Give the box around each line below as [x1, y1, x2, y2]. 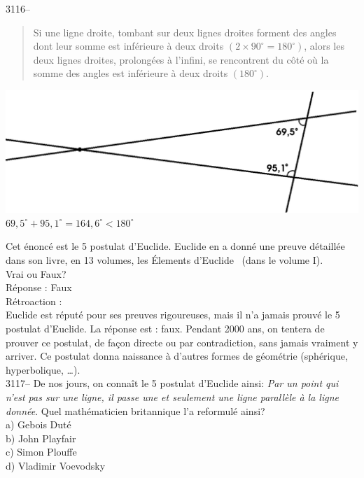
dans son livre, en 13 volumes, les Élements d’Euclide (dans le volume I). [6, 252, 323, 267]
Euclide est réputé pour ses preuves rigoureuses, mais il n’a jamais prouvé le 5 [6, 307, 340, 322]
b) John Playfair [6, 430, 76, 445]
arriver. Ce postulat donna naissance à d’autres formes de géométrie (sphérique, [6, 349, 348, 363]
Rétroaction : [6, 293, 62, 308]
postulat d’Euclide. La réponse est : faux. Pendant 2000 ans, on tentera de [6, 321, 325, 335]
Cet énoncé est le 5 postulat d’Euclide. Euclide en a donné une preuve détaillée [6, 239, 345, 253]
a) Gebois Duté [6, 417, 71, 432]
